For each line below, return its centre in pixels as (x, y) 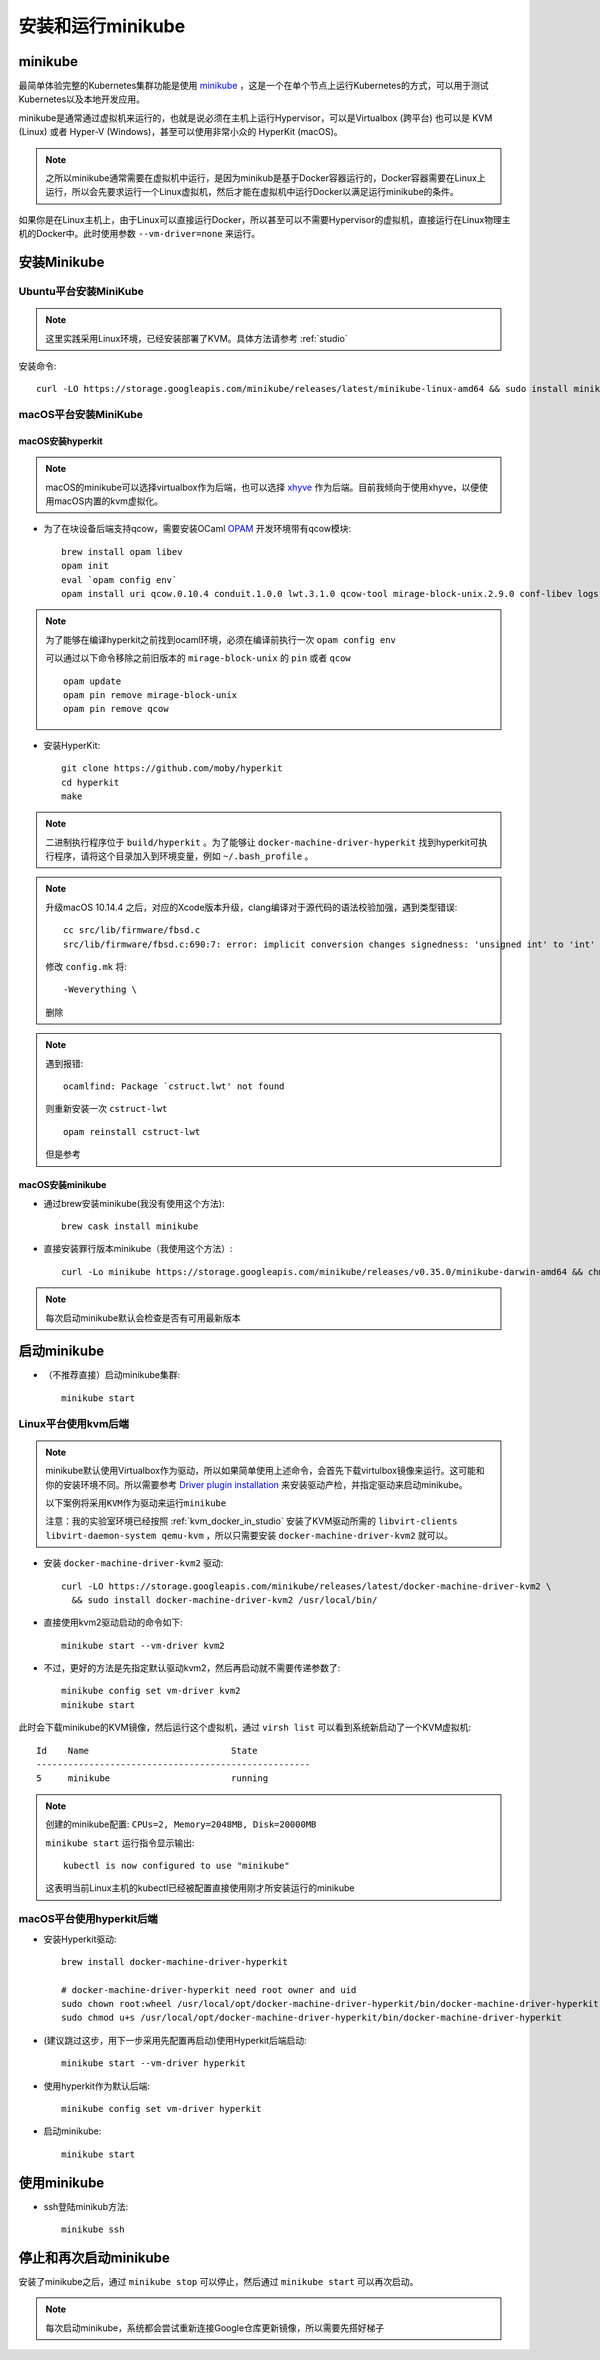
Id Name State (147, 1750)
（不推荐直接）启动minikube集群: (112, 1375)
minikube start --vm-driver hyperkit (154, 2063)
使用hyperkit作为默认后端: (96, 2086)
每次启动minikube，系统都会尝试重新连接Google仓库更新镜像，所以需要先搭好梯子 (215, 2327)
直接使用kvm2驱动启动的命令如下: (113, 1622)
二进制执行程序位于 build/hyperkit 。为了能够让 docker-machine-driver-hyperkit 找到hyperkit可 (262, 842)
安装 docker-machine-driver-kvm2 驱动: (133, 1563)
